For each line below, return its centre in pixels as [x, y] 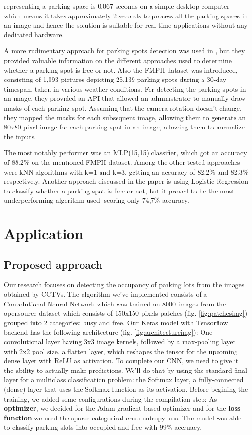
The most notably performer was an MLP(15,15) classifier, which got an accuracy [126, 153]
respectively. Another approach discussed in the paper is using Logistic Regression [126, 181]
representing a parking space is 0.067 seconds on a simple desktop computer [117, 6]
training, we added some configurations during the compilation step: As [110, 398]
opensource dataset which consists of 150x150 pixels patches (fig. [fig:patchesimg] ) [126, 313]
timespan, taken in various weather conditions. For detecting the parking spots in [125, 89]
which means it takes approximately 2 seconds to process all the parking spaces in [126, 15]
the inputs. [20, 136]
